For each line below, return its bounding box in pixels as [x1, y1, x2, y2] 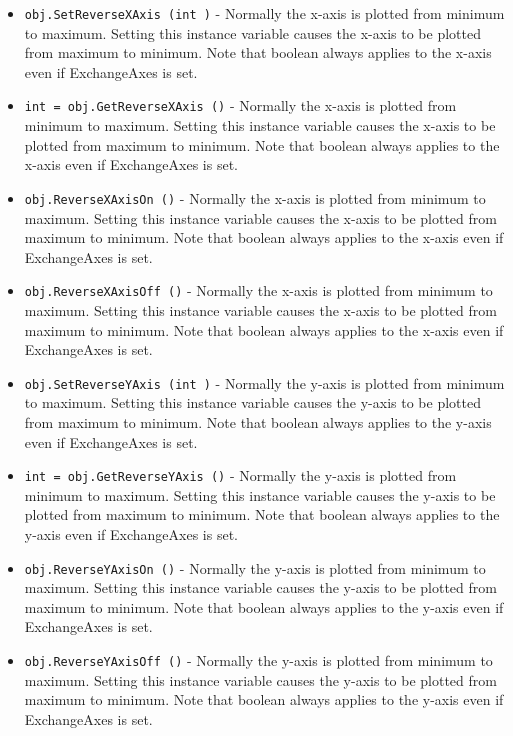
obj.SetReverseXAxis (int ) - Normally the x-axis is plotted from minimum [24, 3, 505, 23]
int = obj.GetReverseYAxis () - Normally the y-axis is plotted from [24, 465, 457, 486]
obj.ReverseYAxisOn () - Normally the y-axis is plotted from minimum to [24, 557, 486, 578]
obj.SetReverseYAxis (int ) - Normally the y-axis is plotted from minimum [24, 372, 505, 393]
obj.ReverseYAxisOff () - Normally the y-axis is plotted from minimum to [24, 650, 493, 671]
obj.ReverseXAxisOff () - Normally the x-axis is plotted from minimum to [24, 280, 493, 301]
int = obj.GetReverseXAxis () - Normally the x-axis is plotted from [24, 95, 457, 116]
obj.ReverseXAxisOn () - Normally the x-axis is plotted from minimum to [24, 187, 486, 208]
